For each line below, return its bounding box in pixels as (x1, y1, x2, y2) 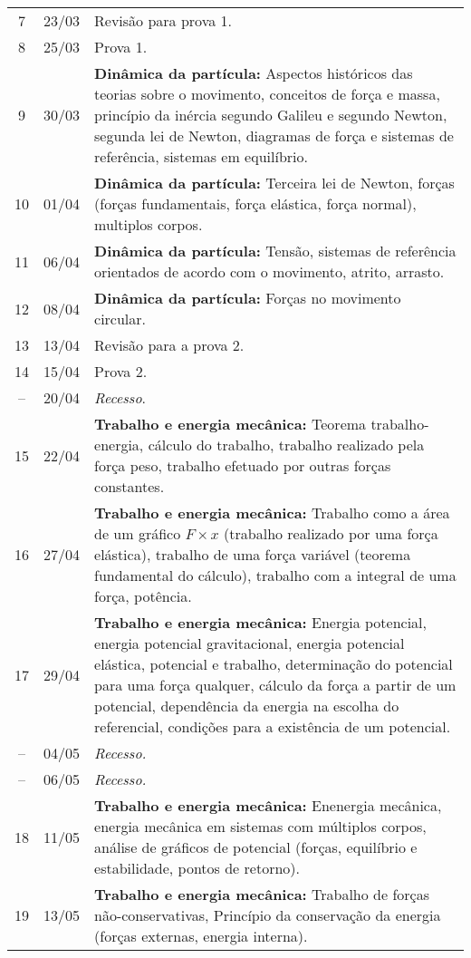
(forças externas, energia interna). (94, 925, 308, 946)
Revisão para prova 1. (94, 10, 232, 31)
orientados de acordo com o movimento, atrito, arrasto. (94, 261, 445, 282)
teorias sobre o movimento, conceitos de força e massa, (94, 83, 440, 104)
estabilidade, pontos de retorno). (94, 857, 300, 878)
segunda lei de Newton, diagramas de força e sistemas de (94, 125, 454, 146)
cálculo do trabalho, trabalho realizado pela (148, 434, 425, 455)
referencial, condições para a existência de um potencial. (94, 716, 451, 737)
